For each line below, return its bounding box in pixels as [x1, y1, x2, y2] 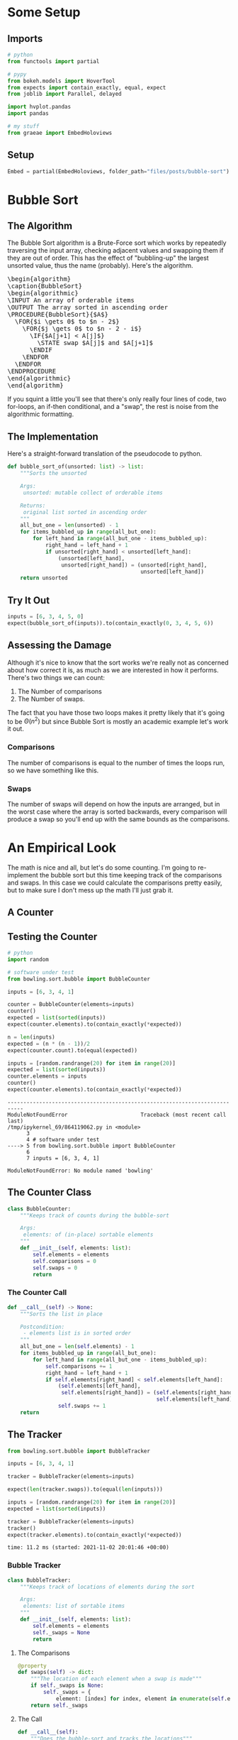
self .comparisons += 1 [45, 1362, 113, 1370]
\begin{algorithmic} [7, 289, 79, 297]
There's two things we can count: [7, 673, 105, 682]
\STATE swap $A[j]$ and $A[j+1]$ [37, 339, 154, 347]
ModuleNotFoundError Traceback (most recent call [7, 1111, 227, 1118]
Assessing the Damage [7, 640, 112, 652]
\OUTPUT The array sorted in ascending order [7, 303, 169, 312]
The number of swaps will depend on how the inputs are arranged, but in [7, 799, 220, 808]
